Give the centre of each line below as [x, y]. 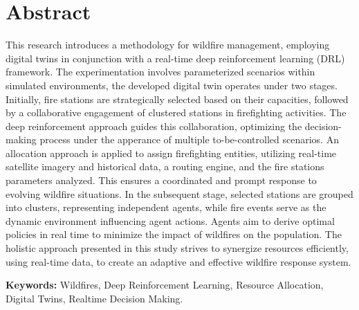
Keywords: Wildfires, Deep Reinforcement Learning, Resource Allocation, [165, 285]
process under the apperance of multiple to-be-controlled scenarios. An [189, 139]
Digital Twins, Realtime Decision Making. [94, 298]
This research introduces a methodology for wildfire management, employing [168, 45]
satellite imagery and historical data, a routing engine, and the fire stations [165, 166]
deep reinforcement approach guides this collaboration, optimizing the [154, 126]
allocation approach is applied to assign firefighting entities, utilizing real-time [171, 153]
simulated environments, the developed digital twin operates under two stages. [172, 85]
